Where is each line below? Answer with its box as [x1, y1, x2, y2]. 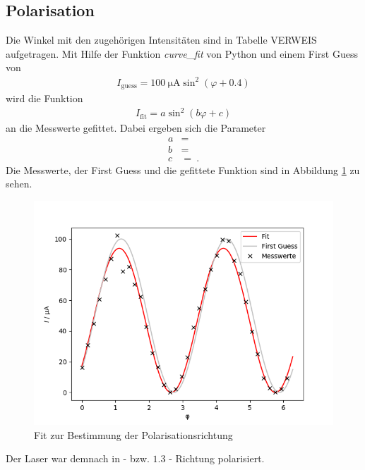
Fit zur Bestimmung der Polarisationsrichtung [34, 427, 233, 442]
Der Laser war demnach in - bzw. [6, 451, 150, 466]
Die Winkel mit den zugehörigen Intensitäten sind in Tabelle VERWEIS [6, 32, 317, 47]
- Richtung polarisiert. [169, 451, 265, 466]
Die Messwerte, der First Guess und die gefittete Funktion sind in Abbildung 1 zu [6, 162, 360, 177]
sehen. [6, 176, 32, 191]
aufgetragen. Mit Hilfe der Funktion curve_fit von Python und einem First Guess [6, 46, 358, 61]
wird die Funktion [6, 90, 83, 105]
